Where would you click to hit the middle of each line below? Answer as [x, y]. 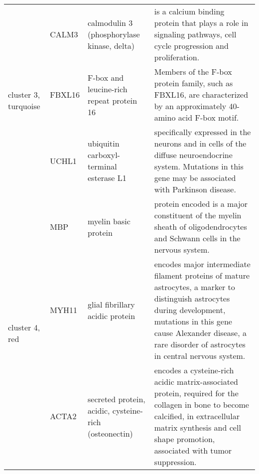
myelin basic [109, 221]
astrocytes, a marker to [194, 287]
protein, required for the [196, 393]
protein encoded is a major [201, 204]
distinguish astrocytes [192, 298]
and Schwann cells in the [197, 238]
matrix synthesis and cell [197, 427]
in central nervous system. [200, 356]
